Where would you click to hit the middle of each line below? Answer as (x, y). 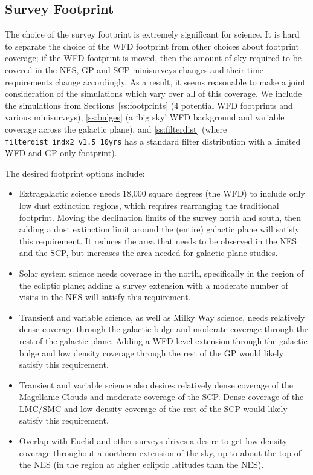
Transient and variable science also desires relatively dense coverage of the (156, 385)
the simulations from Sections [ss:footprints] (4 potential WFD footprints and (149, 105)
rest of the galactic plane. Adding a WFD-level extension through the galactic (163, 340)
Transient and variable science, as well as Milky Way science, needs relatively (162, 317)
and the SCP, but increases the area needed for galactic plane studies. (148, 253)
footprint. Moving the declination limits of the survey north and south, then (160, 217)
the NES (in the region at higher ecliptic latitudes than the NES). (141, 464)
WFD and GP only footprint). (61, 153)
